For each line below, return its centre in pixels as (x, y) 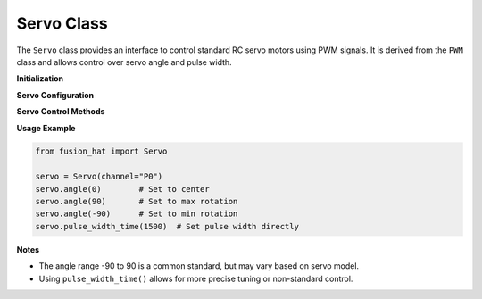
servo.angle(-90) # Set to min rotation (137, 214)
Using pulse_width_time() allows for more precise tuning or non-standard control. (196, 278)
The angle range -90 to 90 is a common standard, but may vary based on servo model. (199, 266)
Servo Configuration (55, 95)
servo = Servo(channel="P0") (99, 177)
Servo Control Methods (61, 112)
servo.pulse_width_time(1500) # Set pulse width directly (167, 226)
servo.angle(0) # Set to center (122, 189)
